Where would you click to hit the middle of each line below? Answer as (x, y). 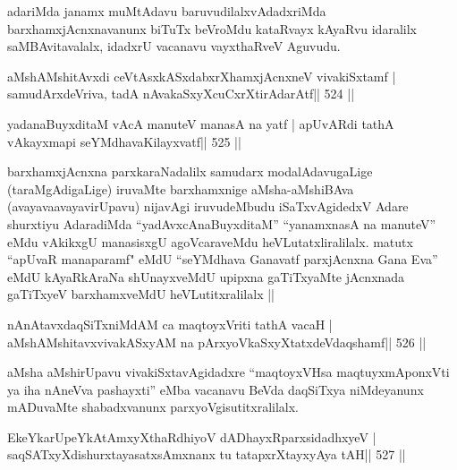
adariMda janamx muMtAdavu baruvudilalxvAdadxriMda (167, 11)
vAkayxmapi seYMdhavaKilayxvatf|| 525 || (124, 141)
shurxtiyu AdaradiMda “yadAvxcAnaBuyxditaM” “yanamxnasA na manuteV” (222, 223)
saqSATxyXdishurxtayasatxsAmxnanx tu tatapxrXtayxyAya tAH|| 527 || (207, 454)
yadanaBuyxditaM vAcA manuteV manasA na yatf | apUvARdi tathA (201, 123)
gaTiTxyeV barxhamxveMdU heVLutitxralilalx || (141, 294)
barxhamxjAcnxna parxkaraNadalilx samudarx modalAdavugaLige (190, 171)
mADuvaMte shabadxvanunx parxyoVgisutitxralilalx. (153, 407)
